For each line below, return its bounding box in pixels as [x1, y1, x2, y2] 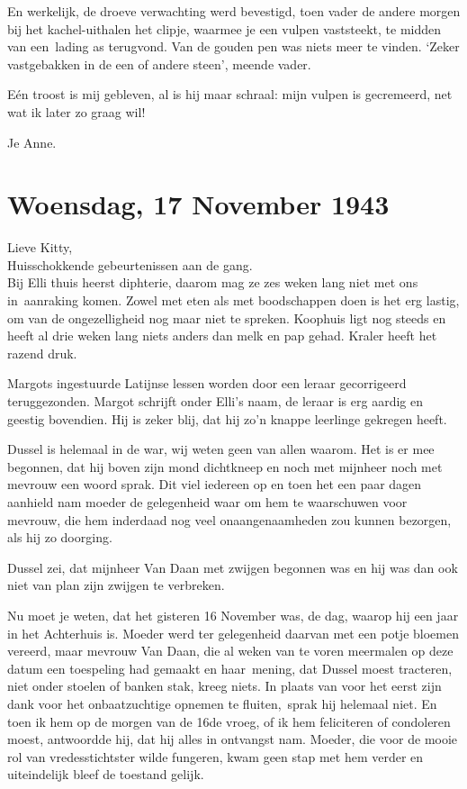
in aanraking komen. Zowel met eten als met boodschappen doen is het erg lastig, [7, 291, 460, 310]
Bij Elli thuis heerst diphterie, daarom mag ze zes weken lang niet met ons [7, 273, 418, 292]
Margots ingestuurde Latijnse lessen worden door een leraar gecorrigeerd [7, 374, 407, 393]
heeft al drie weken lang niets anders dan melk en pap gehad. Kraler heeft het [7, 326, 437, 345]
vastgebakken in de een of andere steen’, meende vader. [7, 54, 311, 73]
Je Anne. [7, 132, 57, 151]
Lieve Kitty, [7, 238, 73, 257]
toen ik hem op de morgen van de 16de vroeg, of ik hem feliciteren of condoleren [7, 712, 451, 730]
